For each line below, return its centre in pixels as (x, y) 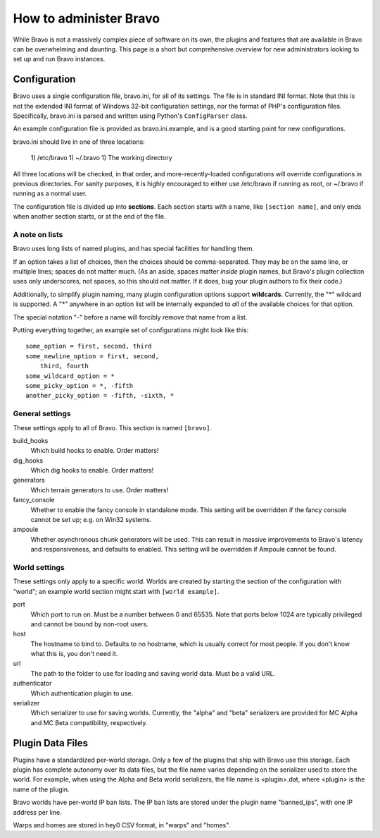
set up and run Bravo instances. (59, 59)
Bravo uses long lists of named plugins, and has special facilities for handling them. (134, 249)
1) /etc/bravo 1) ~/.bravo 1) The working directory (101, 158)
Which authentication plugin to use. (82, 693)
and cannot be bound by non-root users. (90, 624)
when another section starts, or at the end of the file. (89, 217)
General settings (42, 414)
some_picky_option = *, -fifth (80, 385)
